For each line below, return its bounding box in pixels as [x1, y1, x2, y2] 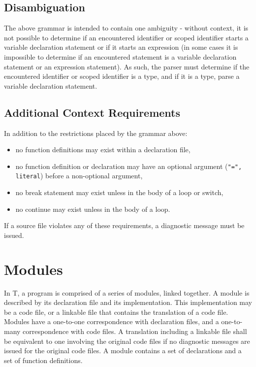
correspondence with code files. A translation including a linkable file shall [23, 326, 247, 336]
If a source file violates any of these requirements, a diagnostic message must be [4, 220, 245, 231]
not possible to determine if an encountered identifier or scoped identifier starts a [4, 32, 249, 42]
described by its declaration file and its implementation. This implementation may [4, 297, 252, 307]
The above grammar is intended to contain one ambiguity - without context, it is [4, 23, 249, 33]
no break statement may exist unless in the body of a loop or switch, [15, 187, 224, 198]
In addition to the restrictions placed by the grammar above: [4, 128, 188, 138]
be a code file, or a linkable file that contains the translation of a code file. [4, 306, 228, 317]
